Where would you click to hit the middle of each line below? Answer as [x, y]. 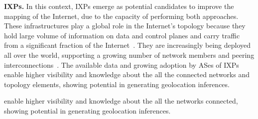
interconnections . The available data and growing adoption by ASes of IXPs [122, 64]
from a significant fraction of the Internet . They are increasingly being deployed [128, 45]
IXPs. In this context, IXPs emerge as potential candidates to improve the [119, 6]
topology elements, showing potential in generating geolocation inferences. [117, 84]
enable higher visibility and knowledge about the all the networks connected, [121, 101]
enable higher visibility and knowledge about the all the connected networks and [127, 74]
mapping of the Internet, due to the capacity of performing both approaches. [121, 16]
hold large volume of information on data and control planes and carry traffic [122, 35]
